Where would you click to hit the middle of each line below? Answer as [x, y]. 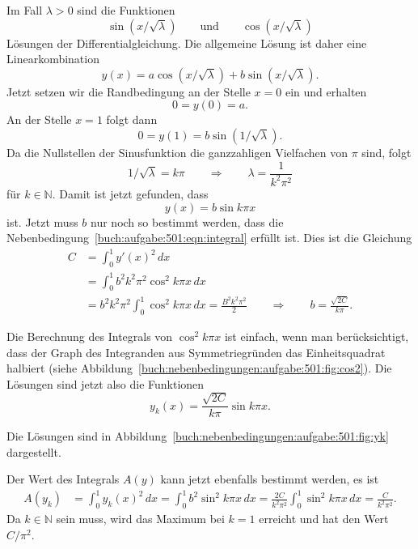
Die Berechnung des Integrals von [90, 336]
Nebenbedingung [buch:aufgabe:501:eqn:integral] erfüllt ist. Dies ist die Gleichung [209, 238]
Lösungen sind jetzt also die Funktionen [106, 383]
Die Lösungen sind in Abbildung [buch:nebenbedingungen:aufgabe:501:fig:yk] [198, 436]
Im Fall [25, 10]
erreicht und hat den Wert [324, 519]
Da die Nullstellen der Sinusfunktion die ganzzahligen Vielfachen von [177, 152]
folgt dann [132, 119]
